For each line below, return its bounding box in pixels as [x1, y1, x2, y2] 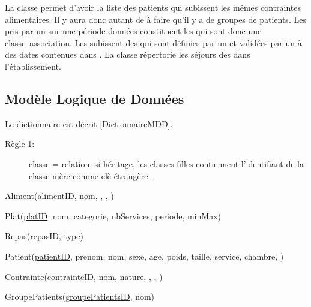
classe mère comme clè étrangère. [29, 169, 151, 182]
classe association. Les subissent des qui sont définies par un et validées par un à [5, 36, 302, 49]
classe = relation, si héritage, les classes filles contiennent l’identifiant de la [29, 157, 304, 170]
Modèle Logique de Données [5, 89, 184, 107]
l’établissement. [5, 59, 61, 72]
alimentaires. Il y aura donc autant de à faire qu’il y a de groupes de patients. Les [5, 13, 306, 25]
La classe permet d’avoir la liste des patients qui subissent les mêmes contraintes [5, 1, 301, 13]
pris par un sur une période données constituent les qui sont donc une [5, 25, 262, 37]
